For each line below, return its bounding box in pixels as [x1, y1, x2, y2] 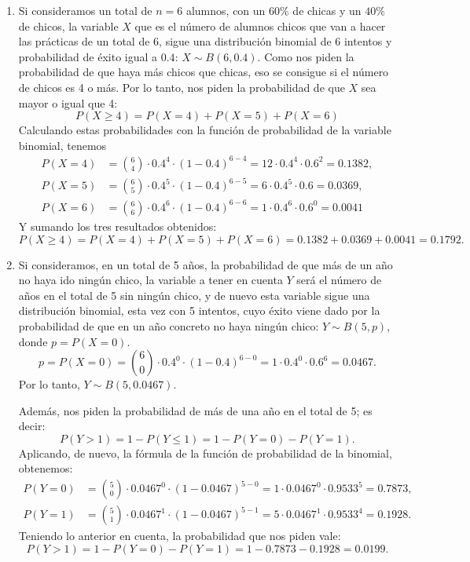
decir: [18, 418, 46, 434]
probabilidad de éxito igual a [18, 48, 158, 64]
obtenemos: [18, 460, 73, 476]
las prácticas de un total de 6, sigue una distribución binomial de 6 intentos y [18, 33, 392, 49]
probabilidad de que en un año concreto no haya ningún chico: [18, 317, 319, 334]
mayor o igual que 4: [18, 94, 118, 111]
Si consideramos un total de [18, 2, 152, 18]
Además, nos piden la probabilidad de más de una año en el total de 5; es [18, 402, 373, 418]
